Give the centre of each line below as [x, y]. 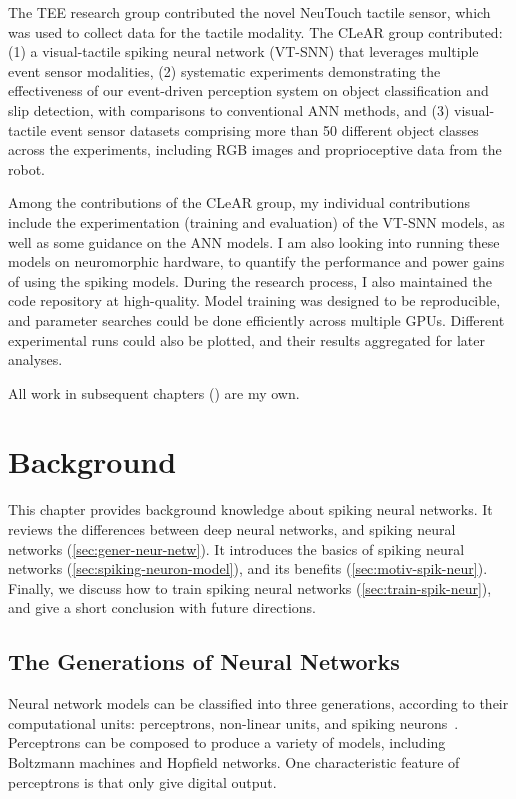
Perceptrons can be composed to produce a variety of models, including [227, 742]
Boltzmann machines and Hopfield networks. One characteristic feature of [234, 761]
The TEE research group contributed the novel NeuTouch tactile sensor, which [249, 12]
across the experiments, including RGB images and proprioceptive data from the [255, 149]
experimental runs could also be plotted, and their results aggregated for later [246, 339]
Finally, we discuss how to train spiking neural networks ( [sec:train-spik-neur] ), [250, 587]
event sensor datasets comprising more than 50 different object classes [264, 129]
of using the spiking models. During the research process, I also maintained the [250, 280]
